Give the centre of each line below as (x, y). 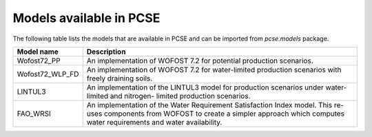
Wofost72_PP (39, 61)
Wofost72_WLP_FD (48, 74)
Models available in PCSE (86, 18)
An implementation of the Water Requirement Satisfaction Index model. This (209, 105)
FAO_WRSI (34, 114)
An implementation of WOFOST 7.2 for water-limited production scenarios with (214, 70)
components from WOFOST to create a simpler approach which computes (224, 114)
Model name (38, 52)
